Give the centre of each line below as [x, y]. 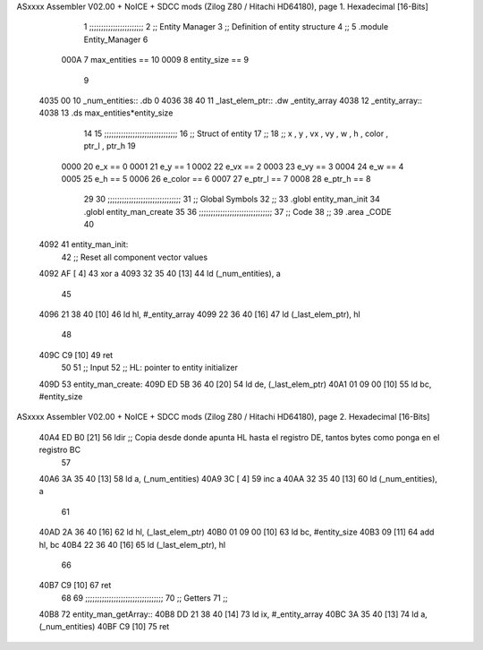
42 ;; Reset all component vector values [135, 257]
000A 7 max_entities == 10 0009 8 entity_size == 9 [155, 60]
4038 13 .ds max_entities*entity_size [106, 113]
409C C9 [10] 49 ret [76, 355]
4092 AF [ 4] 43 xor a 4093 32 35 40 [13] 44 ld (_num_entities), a [160, 274]
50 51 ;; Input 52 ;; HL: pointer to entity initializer [150, 368]
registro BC [59, 450]
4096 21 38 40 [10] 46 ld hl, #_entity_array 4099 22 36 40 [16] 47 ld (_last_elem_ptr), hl [200, 314]
